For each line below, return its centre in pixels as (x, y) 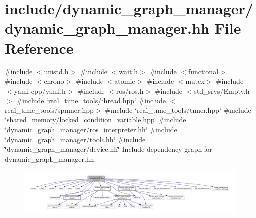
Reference (39, 47)
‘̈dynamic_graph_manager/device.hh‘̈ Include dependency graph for (109, 149)
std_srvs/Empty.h (222, 90)
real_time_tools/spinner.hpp (49, 110)
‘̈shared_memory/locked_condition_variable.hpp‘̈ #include (96, 120)
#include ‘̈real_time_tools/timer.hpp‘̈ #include (178, 110)
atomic (125, 81)
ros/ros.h (130, 90)
